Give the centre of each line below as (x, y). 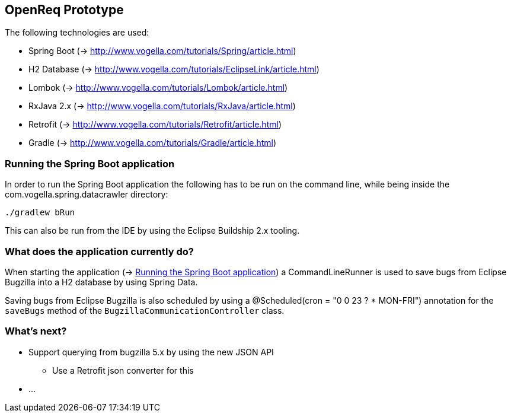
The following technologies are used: (77, 33)
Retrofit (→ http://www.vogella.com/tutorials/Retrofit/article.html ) (155, 125)
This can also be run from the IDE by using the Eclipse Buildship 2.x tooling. (152, 231)
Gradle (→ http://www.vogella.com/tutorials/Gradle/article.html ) (153, 143)
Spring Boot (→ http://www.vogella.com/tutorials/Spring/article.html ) (162, 51)
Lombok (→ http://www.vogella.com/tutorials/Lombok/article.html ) (158, 88)
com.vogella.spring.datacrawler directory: (87, 195)
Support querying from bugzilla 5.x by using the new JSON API (151, 352)
